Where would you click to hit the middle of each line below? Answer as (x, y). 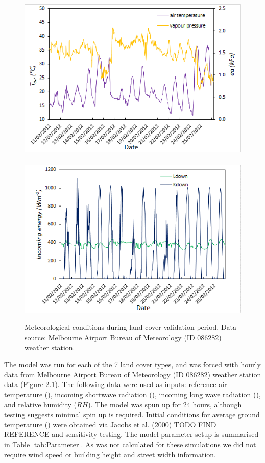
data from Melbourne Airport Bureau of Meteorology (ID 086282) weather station (133, 374)
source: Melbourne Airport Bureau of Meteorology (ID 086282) (123, 337)
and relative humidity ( (41, 404)
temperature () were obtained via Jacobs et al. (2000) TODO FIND (110, 424)
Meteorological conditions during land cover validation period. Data (131, 327)
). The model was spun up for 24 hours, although (165, 404)
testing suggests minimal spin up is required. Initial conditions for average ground (132, 414)
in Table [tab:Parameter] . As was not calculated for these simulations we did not (130, 444)
